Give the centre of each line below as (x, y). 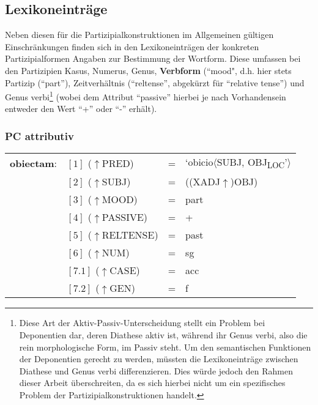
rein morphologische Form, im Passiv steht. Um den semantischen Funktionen (165, 347)
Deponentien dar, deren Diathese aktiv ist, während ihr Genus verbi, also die (163, 335)
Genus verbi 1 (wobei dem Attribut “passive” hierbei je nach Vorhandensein (146, 96)
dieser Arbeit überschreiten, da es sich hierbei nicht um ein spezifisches (152, 383)
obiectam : (34, 163)
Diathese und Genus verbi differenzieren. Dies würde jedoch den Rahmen (156, 370)
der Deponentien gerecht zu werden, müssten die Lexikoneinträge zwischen (159, 359)
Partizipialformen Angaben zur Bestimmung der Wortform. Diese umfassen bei (153, 58)
